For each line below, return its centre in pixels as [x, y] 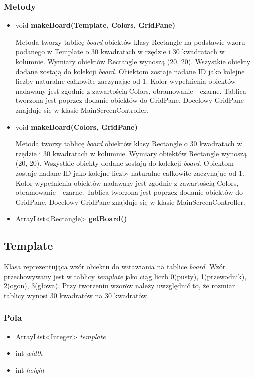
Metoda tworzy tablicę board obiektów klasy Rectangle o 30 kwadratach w [129, 143]
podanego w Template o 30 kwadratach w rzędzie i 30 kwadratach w [120, 51]
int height [30, 369]
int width [29, 353]
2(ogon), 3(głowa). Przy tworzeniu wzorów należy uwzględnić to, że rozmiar [120, 286]
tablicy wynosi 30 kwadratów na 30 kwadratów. [77, 295]
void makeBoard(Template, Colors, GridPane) [96, 25]
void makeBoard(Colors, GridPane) [77, 127]
